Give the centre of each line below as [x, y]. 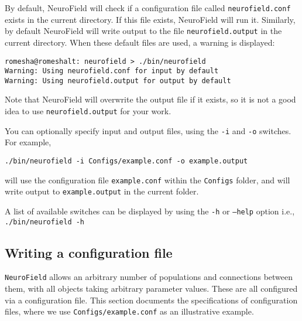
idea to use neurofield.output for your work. [88, 111]
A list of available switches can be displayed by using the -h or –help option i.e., [150, 211]
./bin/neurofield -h [45, 222]
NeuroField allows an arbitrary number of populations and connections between [149, 277]
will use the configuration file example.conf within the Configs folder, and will [147, 180]
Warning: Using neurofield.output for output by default [118, 81]
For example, [28, 142]
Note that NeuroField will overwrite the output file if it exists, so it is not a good [150, 99]
